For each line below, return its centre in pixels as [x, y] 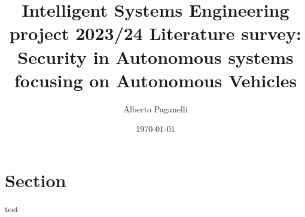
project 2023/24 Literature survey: [155, 33]
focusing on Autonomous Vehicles [155, 80]
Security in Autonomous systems [155, 56]
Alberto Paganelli [155, 109]
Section [36, 180]
